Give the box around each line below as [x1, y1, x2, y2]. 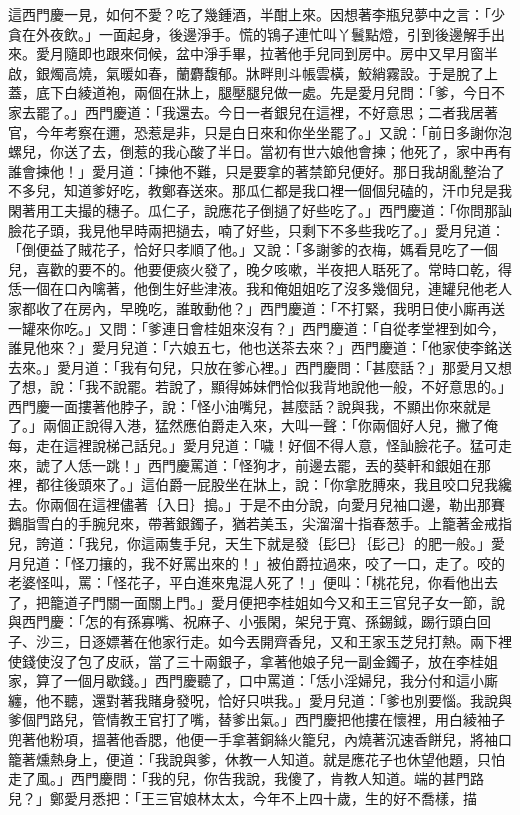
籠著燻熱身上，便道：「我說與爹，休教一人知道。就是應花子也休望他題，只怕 [8, 748, 505, 769]
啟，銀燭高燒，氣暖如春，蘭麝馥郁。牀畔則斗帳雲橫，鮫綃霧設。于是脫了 [8, 62, 484, 83]
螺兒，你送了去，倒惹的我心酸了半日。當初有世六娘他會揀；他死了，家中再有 [8, 141, 512, 162]
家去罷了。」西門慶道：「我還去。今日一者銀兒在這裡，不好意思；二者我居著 [8, 101, 498, 122]
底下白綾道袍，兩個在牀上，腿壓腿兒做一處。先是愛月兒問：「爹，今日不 [35, 82, 505, 103]
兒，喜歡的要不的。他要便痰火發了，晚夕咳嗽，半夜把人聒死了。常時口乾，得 [8, 258, 512, 279]
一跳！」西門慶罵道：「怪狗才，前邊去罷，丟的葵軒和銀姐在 [91, 454, 477, 475]
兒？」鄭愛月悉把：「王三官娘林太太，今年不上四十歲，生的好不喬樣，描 [8, 787, 477, 808]
